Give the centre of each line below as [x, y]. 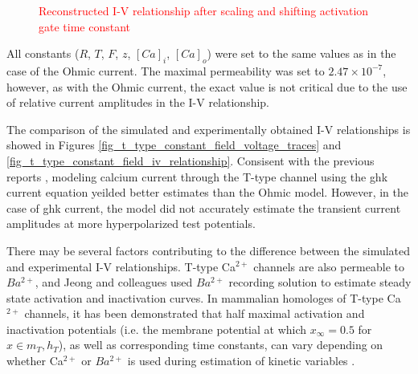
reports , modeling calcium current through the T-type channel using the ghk [197, 176]
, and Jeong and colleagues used [114, 282]
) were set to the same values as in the [301, 53]
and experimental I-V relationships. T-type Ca [121, 266]
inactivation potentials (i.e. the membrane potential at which [157, 329]
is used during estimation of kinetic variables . [241, 361]
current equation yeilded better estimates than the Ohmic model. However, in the [208, 192]
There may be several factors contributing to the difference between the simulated [209, 250]
